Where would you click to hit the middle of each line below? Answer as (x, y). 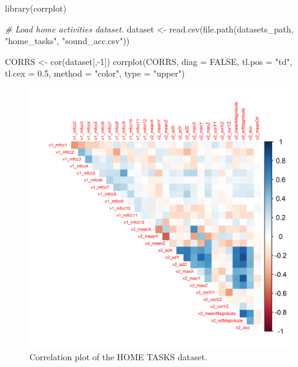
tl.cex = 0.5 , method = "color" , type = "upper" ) (95, 73)
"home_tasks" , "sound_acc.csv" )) (67, 41)
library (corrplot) (36, 8)
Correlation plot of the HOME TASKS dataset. (119, 356)
